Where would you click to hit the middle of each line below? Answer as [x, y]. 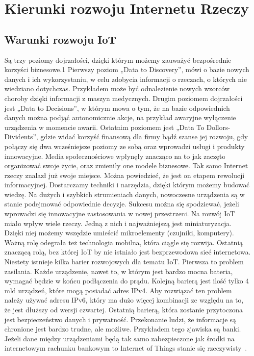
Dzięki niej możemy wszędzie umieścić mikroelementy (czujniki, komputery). [119, 233]
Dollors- [218, 127]
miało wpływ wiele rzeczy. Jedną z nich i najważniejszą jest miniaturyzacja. [118, 223]
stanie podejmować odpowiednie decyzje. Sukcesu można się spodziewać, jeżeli [122, 204]
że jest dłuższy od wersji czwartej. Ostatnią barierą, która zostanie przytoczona [124, 310]
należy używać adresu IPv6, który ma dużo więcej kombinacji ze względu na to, [124, 300]
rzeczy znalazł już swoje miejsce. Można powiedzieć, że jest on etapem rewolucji [125, 175]
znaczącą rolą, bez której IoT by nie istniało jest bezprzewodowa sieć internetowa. [127, 252]
